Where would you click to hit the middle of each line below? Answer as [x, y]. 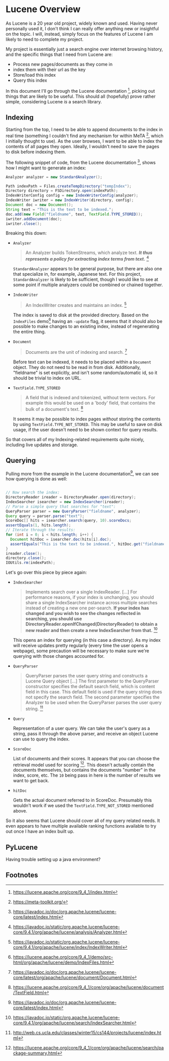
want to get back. [31, 781]
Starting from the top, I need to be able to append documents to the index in [84, 130]
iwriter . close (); [24, 224]
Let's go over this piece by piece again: [46, 573]
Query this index [30, 80]
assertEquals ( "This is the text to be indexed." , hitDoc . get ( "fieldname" [89, 544]
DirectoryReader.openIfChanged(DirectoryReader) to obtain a [91, 624]
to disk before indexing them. [36, 152]
